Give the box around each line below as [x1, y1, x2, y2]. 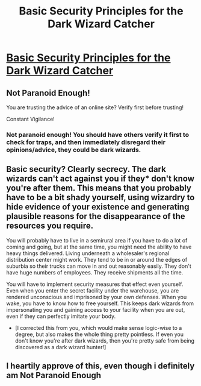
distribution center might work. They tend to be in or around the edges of [6, 256, 188, 263]
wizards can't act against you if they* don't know [6, 174, 194, 184]
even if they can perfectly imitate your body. [6, 312, 116, 320]
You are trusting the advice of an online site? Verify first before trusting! [6, 104, 184, 111]
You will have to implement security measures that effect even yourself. [6, 280, 184, 288]
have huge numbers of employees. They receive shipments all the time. [6, 268, 184, 276]
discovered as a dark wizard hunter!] [14, 343, 107, 350]
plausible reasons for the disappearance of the [6, 211, 185, 221]
